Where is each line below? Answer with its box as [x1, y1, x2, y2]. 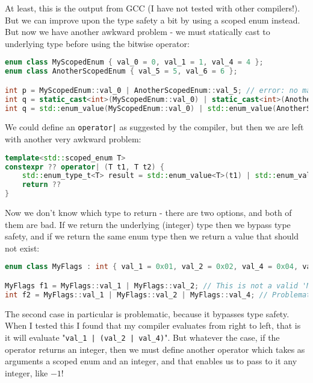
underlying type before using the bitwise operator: [5, 37, 190, 49]
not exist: [5, 241, 40, 254]
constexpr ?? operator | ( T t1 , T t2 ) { [5, 162, 165, 171]
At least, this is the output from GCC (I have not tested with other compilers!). [5, 2, 300, 14]
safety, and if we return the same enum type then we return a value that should [5, 230, 299, 242]
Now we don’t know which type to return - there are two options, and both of [5, 206, 292, 219]
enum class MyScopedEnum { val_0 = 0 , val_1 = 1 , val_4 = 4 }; [5, 58, 264, 67]
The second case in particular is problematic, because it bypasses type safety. [5, 307, 290, 320]
